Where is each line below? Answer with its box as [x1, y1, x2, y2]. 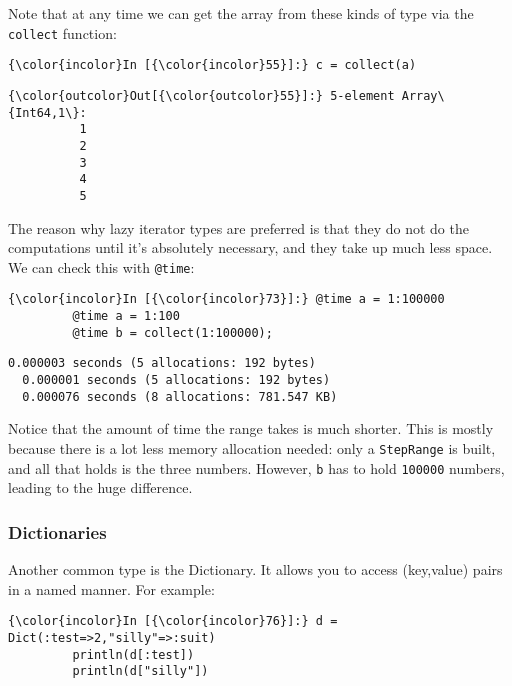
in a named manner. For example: [8, 578, 215, 599]
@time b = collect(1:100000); [72, 325, 273, 340]
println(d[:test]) [72, 647, 195, 662]
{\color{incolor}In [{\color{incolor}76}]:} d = [8, 614, 338, 629]
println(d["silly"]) [72, 664, 209, 679]
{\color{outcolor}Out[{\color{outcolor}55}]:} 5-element [8, 88, 395, 103]
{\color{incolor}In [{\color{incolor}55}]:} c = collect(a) [8, 58, 417, 73]
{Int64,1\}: [8, 105, 87, 120]
